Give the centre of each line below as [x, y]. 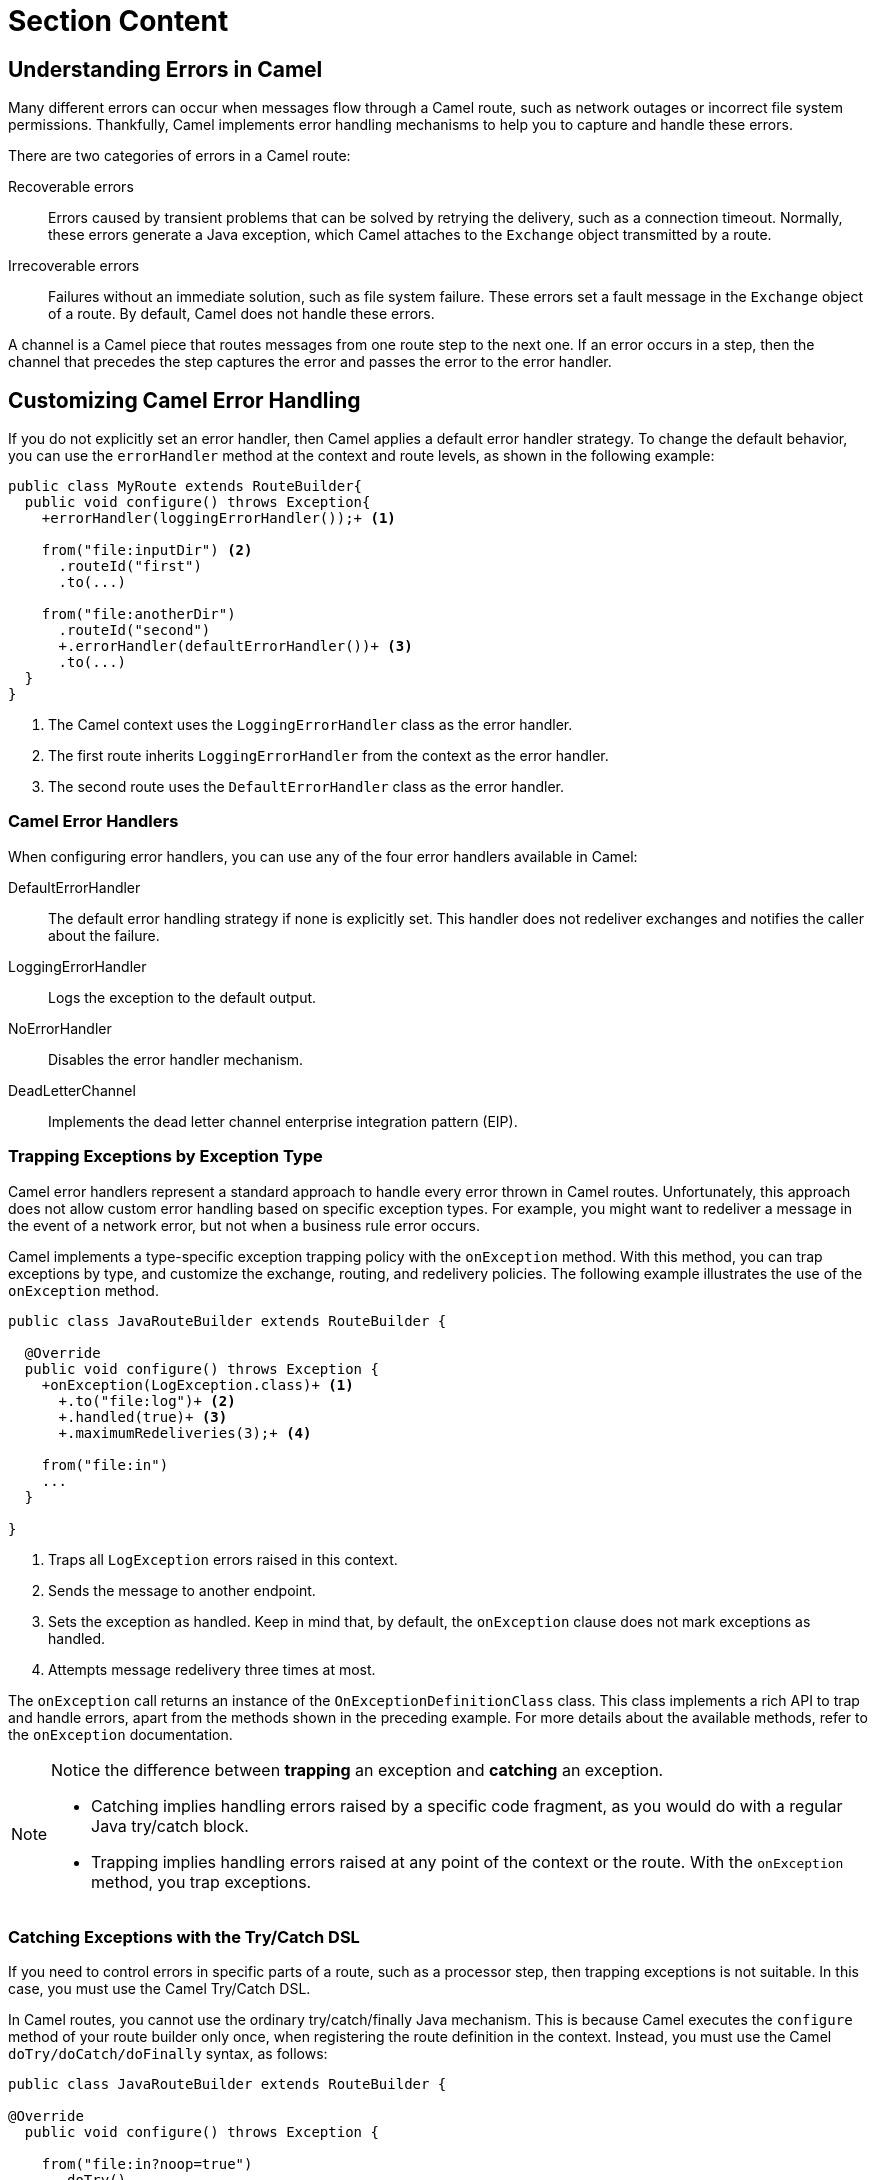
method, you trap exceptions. [201, 1881]
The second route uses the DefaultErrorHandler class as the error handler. [306, 787]
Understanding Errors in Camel [165, 69]
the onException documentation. [120, 1734]
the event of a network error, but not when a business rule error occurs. [244, 1225]
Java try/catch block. [170, 1825]
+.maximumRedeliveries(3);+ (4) [185, 1432]
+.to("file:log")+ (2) [147, 1400]
